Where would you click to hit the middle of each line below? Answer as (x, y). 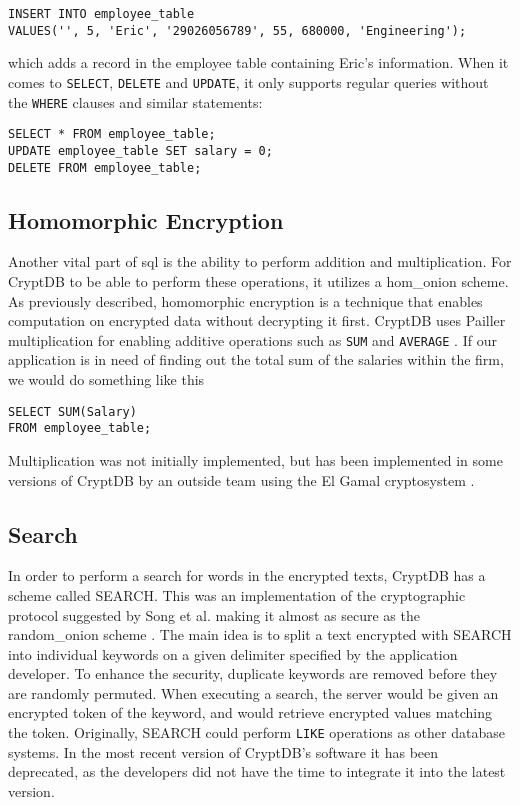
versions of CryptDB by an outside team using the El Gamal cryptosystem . (241, 479)
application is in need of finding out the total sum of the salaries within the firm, (256, 359)
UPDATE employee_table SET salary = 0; (140, 150)
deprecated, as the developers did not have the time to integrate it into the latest (257, 771)
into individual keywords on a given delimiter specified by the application (233, 653)
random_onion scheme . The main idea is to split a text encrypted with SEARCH (260, 634)
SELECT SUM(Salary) (72, 411)
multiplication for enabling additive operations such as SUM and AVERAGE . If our (252, 339)
